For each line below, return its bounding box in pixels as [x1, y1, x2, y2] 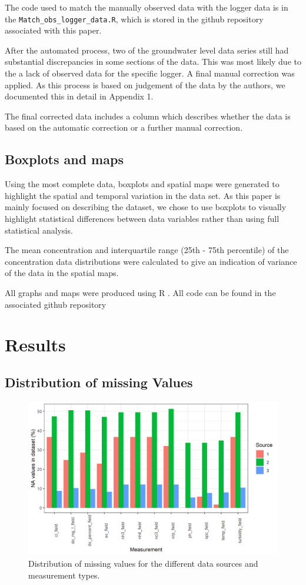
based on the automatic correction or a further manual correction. [5, 121, 243, 134]
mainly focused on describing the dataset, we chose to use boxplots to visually [5, 201, 287, 213]
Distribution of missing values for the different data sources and [28, 557, 258, 569]
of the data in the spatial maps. [5, 267, 119, 279]
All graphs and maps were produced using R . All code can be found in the [5, 286, 276, 298]
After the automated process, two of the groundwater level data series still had [5, 44, 289, 56]
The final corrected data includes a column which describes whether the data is [5, 109, 291, 122]
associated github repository [5, 298, 107, 310]
